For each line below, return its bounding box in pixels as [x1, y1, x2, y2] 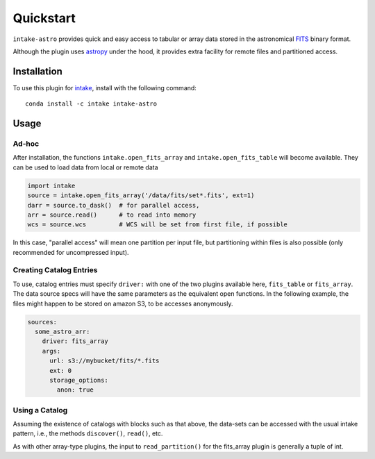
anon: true [56, 386, 94, 394]
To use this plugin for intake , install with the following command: [12, 83, 197, 92]
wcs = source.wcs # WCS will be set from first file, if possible [27, 221, 288, 228]
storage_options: [49, 376, 109, 384]
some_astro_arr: [35, 328, 90, 335]
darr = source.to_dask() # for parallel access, [27, 201, 200, 209]
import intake [27, 181, 76, 190]
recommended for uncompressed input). [12, 248, 129, 256]
